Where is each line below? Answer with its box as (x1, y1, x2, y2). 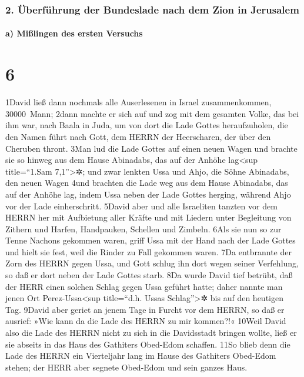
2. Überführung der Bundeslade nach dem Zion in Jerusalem (5, 2, 299, 16)
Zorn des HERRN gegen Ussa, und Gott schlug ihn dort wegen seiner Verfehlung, (5, 257, 299, 269)
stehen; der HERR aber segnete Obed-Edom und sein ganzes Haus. (5, 361, 248, 373)
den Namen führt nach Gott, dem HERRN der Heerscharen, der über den (5, 130, 271, 142)
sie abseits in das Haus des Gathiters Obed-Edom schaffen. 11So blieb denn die (5, 338, 290, 350)
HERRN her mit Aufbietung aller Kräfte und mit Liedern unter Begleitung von (5, 211, 292, 223)
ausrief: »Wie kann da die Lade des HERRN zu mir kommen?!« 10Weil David (5, 315, 286, 327)
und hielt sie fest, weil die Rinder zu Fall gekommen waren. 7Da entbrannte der (5, 245, 292, 258)
